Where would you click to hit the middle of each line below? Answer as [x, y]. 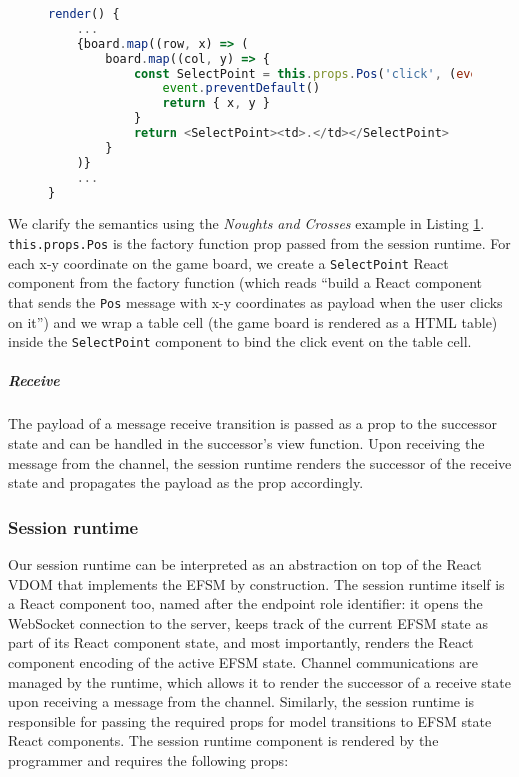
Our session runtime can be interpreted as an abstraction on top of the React [245, 563]
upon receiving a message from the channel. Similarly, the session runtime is [241, 701]
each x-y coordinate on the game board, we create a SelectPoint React [228, 262]
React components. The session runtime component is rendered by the [223, 740]
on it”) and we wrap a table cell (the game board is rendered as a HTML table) [253, 321]
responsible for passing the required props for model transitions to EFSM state [250, 720]
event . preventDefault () [241, 88]
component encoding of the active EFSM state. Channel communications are [243, 661]
